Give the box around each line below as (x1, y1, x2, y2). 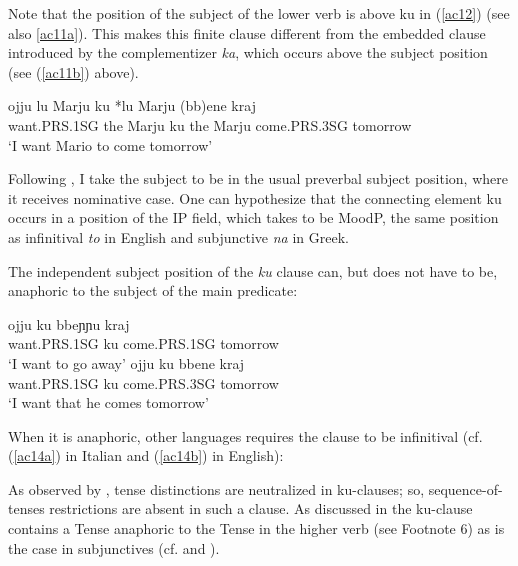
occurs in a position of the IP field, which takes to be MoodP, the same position (8, 207, 499, 228)
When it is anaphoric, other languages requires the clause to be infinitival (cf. (8, 425, 483, 446)
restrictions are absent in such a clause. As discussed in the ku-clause (49, 498, 473, 519)
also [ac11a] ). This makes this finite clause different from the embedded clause (8, 22, 486, 43)
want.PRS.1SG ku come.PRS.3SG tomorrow (8, 372, 279, 393)
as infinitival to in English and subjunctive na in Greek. (8, 226, 349, 247)
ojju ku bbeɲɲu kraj (8, 313, 130, 334)
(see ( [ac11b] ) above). (8, 61, 139, 82)
